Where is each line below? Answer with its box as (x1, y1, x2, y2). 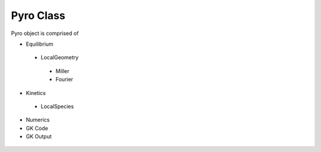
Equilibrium (26, 40, 53, 47)
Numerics (26, 116, 50, 123)
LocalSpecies (40, 103, 74, 110)
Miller (55, 67, 70, 74)
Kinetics (26, 89, 46, 96)
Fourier (55, 76, 74, 83)
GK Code (26, 125, 49, 132)
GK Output (26, 133, 52, 140)
